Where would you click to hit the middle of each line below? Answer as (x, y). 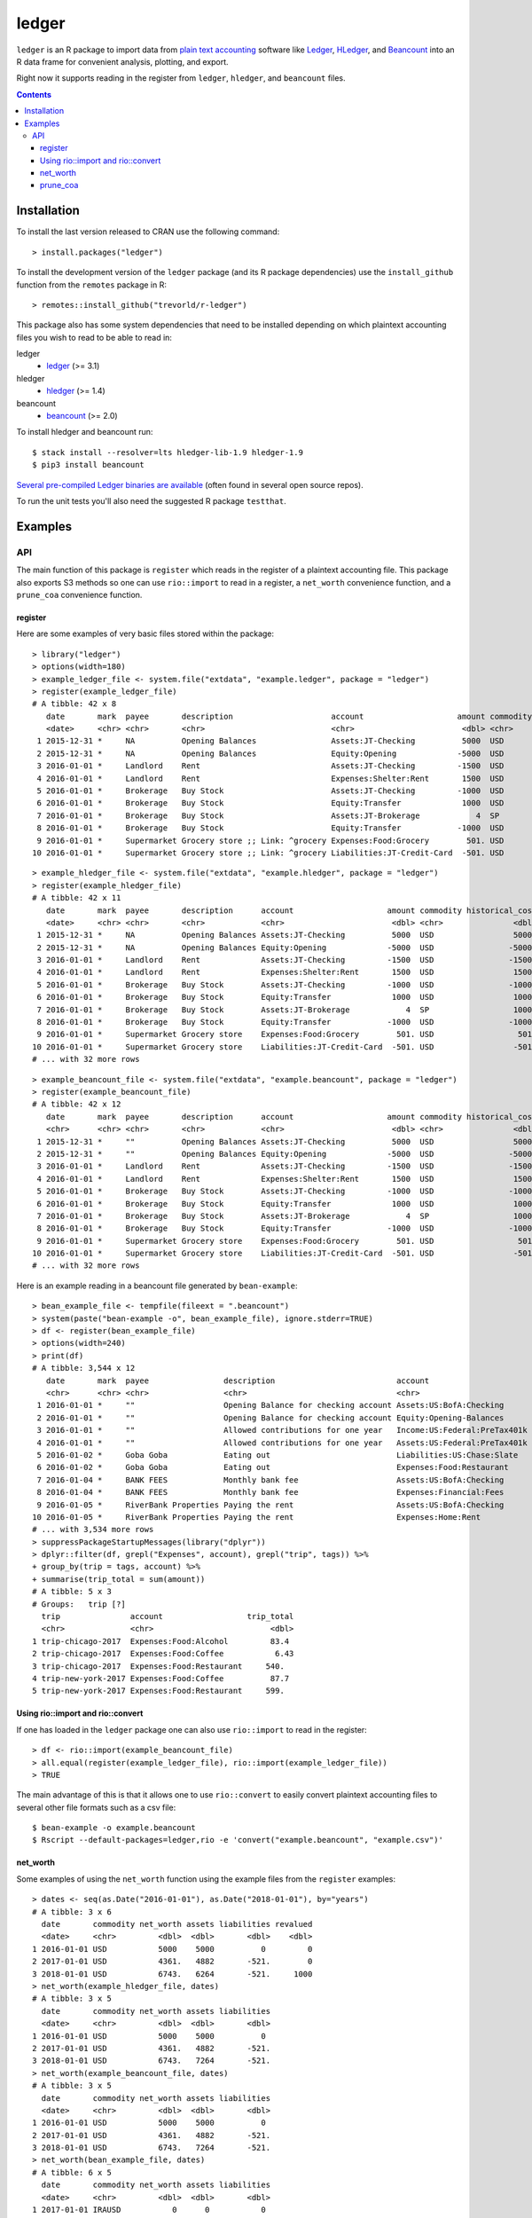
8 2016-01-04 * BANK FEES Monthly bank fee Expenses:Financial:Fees (270, 1492)
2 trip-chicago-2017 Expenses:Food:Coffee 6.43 (163, 1654)
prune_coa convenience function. (79, 594)
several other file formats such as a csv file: (96, 1807)
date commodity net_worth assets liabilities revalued (177, 1924)
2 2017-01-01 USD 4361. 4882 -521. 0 (172, 1962)
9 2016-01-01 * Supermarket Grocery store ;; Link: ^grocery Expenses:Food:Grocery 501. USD (270, 840)
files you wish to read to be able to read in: (94, 337)
